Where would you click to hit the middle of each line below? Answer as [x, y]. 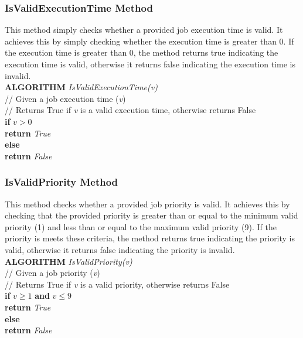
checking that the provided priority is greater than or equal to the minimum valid [151, 215]
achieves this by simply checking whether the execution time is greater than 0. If [149, 41]
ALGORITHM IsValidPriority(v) [69, 261]
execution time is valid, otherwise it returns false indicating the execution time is [150, 64]
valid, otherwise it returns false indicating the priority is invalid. [120, 249]
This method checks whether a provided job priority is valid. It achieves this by [147, 204]
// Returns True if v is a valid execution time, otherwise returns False [130, 110]
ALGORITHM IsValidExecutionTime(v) [81, 87]
